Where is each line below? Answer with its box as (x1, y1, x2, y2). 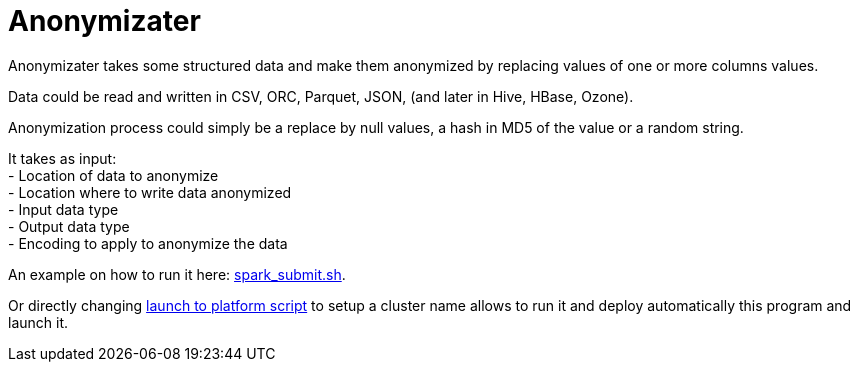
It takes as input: (8, 149, 117, 167)
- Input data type (8, 200, 119, 218)
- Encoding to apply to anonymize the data (8, 234, 288, 252)
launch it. (8, 313, 69, 331)
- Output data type (8, 217, 130, 235)
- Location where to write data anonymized (8, 183, 292, 201)
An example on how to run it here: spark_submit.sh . (8, 265, 346, 283)
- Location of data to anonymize (8, 166, 219, 184)
